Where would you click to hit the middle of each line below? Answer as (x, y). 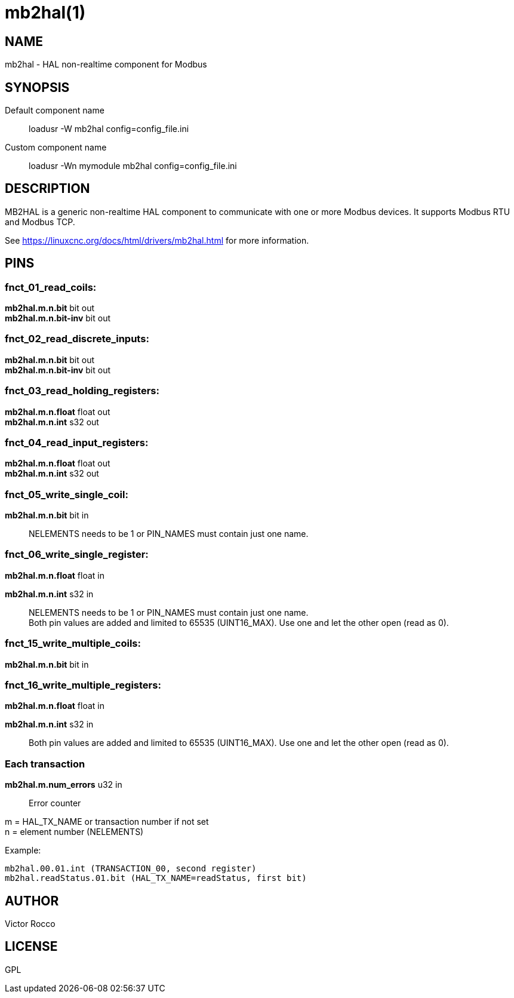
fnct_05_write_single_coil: (67, 494)
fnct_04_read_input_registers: (77, 442)
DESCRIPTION (47, 189)
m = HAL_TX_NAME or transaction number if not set (107, 822)
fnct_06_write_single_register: (77, 555)
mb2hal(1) (45, 13)
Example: (23, 850)
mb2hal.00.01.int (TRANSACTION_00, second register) (131, 869)
